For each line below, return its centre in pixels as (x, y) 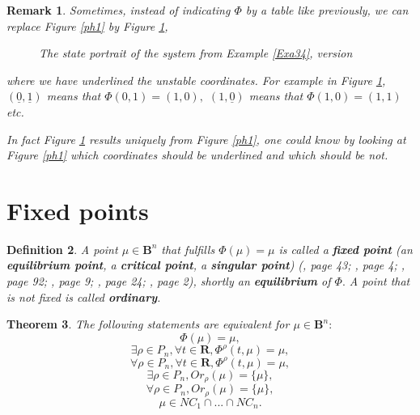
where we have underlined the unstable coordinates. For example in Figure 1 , (196, 80)
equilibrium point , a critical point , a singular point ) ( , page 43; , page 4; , (206, 265)
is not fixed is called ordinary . (84, 296)
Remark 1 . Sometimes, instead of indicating (119, 10)
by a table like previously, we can (327, 10)
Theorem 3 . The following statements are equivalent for (148, 324)
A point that (380, 281)
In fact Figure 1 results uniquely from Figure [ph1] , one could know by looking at (206, 139)
